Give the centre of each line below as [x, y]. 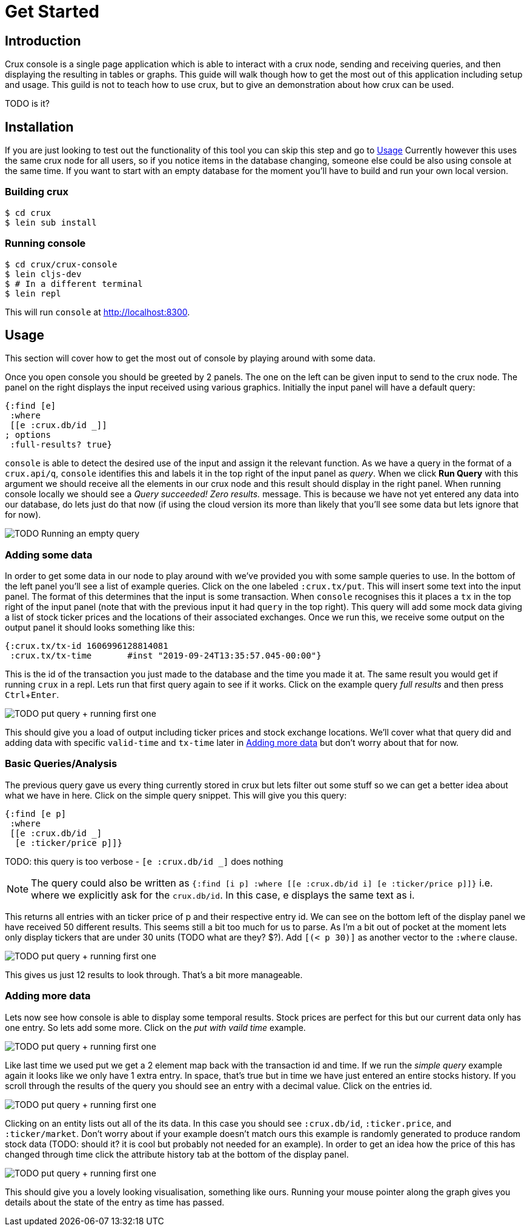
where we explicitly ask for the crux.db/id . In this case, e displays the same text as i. [223, 895]
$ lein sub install [51, 222]
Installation [39, 127]
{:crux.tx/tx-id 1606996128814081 [87, 646]
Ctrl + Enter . [32, 695]
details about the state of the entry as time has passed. [115, 1202]
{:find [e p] [36, 813]
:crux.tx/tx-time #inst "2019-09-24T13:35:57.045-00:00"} [166, 656]
